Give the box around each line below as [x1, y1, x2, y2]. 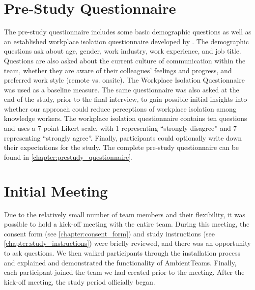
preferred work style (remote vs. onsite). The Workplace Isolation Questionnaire [4, 75, 245, 85]
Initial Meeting [4, 180, 108, 201]
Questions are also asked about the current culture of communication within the [4, 55, 246, 65]
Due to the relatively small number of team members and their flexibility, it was [4, 209, 245, 219]
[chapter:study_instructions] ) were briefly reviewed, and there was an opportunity [4, 238, 251, 248]
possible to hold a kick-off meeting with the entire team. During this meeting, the [4, 219, 250, 229]
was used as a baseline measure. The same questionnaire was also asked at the [4, 84, 239, 94]
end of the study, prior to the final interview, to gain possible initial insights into [4, 94, 247, 104]
